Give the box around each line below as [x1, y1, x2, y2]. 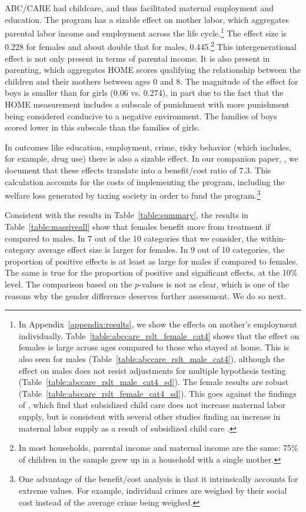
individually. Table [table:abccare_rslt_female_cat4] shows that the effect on [18, 329, 300, 342]
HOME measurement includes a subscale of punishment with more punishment [5, 98, 290, 111]
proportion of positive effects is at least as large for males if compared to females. [5, 255, 298, 267]
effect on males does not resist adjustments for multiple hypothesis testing [18, 364, 286, 376]
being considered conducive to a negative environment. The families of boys [5, 109, 277, 122]
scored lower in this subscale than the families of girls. [5, 121, 200, 133]
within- [260, 232, 287, 244]
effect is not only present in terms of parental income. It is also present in [5, 52, 270, 64]
